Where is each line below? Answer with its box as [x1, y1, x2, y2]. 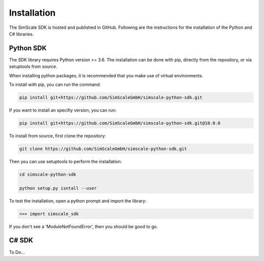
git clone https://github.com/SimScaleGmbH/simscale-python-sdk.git [19, 146, 187, 152]
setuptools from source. [9, 64, 58, 69]
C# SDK [9, 236, 34, 244]
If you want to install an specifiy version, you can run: [9, 107, 117, 113]
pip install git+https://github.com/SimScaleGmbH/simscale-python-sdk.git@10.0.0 [19, 120, 221, 126]
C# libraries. [9, 31, 34, 37]
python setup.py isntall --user [19, 185, 97, 191]
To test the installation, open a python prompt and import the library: [9, 198, 147, 204]
